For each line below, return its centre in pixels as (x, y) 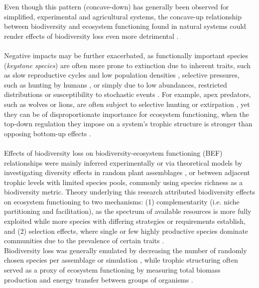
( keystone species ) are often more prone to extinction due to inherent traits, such (128, 65)
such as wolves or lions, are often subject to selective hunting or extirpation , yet (127, 104)
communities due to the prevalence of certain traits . (84, 240)
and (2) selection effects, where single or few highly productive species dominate (126, 231)
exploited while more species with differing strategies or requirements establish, (125, 221)
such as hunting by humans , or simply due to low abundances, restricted (116, 84)
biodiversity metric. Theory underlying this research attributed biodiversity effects (129, 192)
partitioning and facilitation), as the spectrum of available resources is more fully (128, 211)
